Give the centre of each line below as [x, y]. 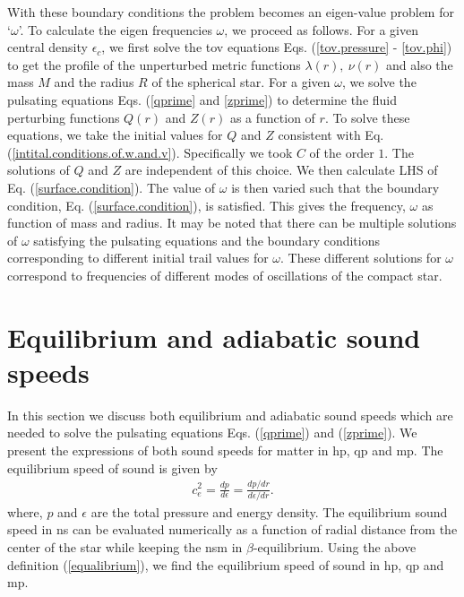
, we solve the [379, 82]
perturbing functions [64, 117]
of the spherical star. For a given [241, 82]
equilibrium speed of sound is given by [112, 467]
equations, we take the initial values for [115, 135]
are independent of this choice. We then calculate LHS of [281, 170]
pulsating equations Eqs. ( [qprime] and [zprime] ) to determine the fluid [202, 99]
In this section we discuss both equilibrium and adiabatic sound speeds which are [230, 415]
